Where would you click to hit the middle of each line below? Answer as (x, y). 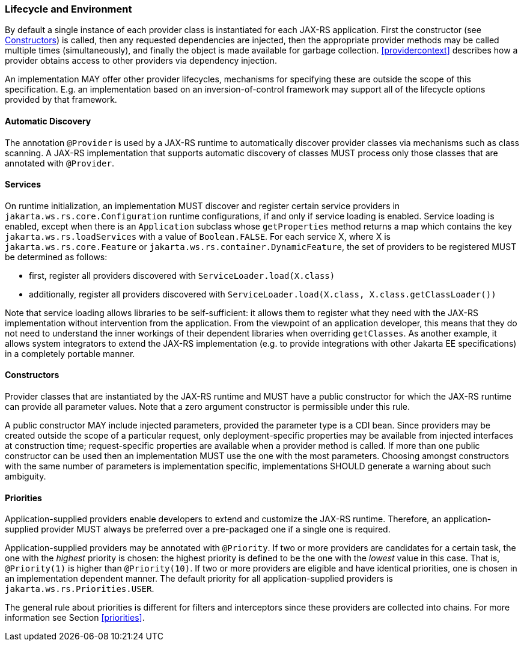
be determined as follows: (56, 257)
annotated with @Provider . (59, 163)
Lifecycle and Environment (69, 9)
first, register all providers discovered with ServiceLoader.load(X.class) (182, 275)
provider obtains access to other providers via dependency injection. (141, 61)
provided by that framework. (61, 100)
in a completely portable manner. (70, 353)
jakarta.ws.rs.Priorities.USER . (80, 589)
